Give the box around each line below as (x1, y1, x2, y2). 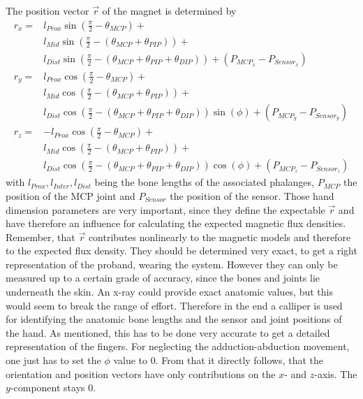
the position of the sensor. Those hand (170, 188, 334, 203)
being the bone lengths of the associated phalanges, (94, 175, 314, 189)
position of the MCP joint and (6, 188, 135, 203)
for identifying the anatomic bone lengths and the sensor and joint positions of (6, 312, 342, 326)
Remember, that (6, 229, 75, 244)
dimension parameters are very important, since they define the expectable (6, 202, 325, 217)
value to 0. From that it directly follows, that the (113, 353, 323, 368)
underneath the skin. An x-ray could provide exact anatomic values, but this (6, 284, 333, 299)
